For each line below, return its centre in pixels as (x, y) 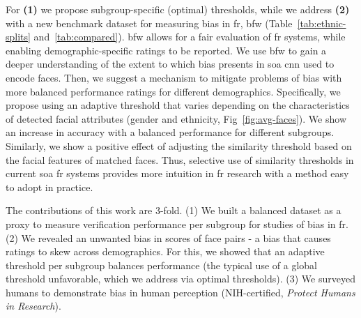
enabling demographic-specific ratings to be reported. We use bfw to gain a (166, 50)
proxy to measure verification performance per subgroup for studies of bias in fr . (177, 224)
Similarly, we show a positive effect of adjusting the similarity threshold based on (179, 145)
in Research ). (33, 306)
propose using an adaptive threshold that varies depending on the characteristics (178, 105)
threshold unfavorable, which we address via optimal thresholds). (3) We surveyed (180, 279)
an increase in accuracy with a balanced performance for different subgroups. (170, 132)
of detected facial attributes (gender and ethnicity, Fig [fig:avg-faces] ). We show (176, 118)
